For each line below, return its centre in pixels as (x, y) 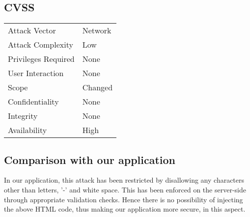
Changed (97, 87)
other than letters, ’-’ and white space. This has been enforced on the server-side (125, 190)
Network (97, 30)
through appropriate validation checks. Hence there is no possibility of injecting (124, 199)
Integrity (23, 116)
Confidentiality (33, 102)
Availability (28, 130)
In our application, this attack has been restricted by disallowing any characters (124, 180)
